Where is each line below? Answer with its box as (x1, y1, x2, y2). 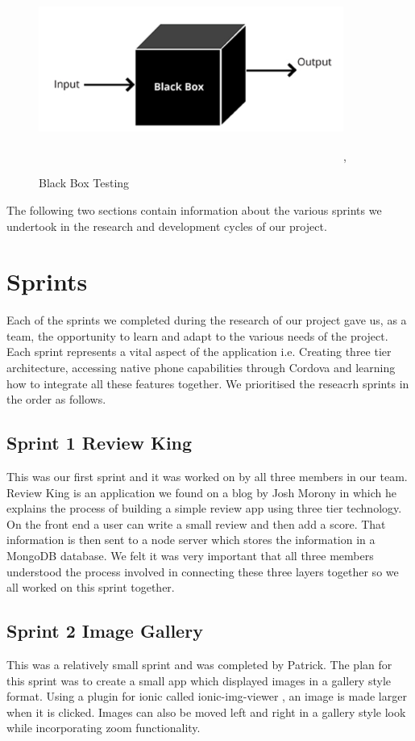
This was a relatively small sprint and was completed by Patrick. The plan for (6, 655, 392, 672)
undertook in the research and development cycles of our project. (6, 217, 327, 234)
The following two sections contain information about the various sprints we (6, 201, 382, 218)
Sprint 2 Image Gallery (6, 618, 203, 643)
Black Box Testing (39, 174, 130, 191)
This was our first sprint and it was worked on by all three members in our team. (6, 468, 408, 485)
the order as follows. (6, 391, 106, 408)
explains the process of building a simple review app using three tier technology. (6, 500, 402, 517)
